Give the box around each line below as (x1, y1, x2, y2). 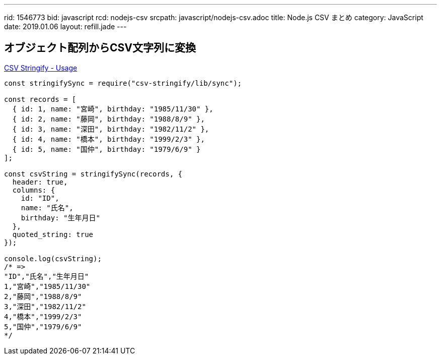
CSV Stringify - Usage (4, 63, 78, 72)
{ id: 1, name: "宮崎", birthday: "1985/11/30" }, (12, 104, 213, 113)
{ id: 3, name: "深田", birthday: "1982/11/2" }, (12, 125, 209, 133)
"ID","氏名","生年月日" (4, 272, 89, 280)
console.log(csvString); (4, 254, 102, 263)
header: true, (12, 177, 68, 186)
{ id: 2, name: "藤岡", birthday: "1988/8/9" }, (12, 114, 205, 123)
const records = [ (4, 95, 77, 103)
